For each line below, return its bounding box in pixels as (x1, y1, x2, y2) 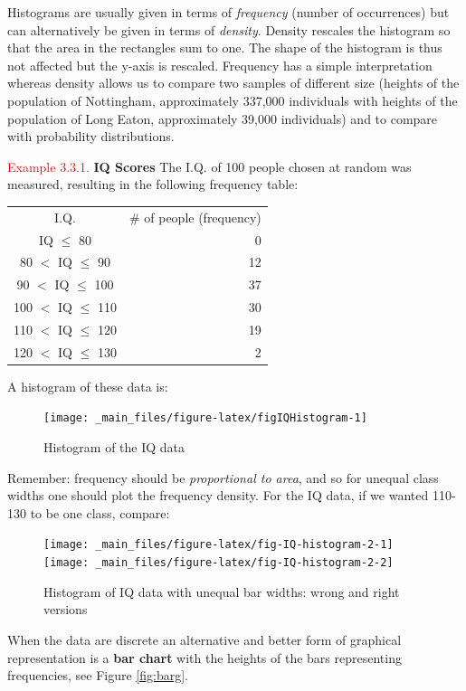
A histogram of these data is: (7, 376, 168, 395)
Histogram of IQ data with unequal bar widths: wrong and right (43, 582, 400, 601)
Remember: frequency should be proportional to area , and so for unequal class (7, 468, 439, 487)
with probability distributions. (7, 127, 175, 146)
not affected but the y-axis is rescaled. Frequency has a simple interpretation (7, 55, 433, 74)
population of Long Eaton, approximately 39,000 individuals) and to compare (7, 109, 438, 128)
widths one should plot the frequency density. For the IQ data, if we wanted (7, 486, 429, 505)
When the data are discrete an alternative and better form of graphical (7, 629, 402, 648)
